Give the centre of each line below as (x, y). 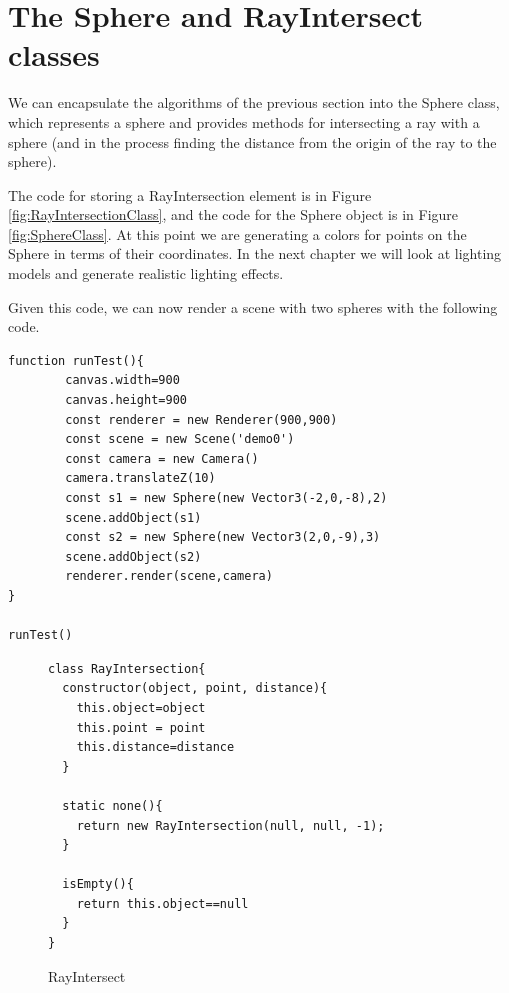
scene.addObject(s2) (133, 556)
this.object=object (141, 707)
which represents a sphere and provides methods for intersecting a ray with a (244, 121)
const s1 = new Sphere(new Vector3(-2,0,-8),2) (226, 498)
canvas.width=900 (122, 380)
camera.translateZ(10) (140, 478)
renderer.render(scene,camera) (169, 576)
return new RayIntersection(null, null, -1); (230, 825)
